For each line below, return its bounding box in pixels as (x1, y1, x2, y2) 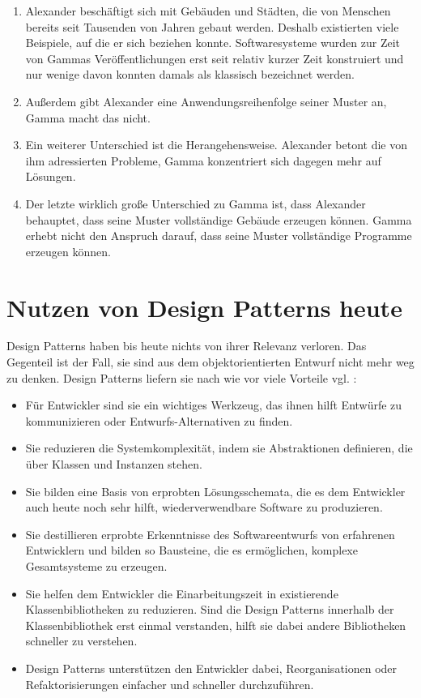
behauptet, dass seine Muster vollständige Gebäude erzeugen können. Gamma (25, 211, 412, 228)
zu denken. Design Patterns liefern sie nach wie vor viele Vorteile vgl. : (6, 369, 357, 386)
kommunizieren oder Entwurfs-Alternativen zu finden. (25, 412, 293, 429)
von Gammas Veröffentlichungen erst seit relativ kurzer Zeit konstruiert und (25, 49, 404, 66)
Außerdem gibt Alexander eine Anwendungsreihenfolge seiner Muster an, (25, 92, 387, 109)
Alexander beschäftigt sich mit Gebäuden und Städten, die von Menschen (25, 2, 391, 19)
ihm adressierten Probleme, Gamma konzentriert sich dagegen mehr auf (25, 152, 381, 169)
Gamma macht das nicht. (25, 109, 151, 126)
